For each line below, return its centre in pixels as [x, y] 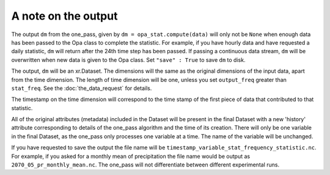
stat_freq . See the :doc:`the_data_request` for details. [82, 88]
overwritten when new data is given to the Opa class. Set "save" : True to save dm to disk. [128, 60]
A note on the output [64, 16]
